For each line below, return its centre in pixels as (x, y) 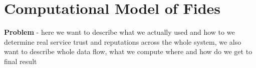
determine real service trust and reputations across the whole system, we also (123, 41)
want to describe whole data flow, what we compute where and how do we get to (128, 51)
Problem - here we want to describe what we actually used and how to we (119, 32)
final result (21, 61)
